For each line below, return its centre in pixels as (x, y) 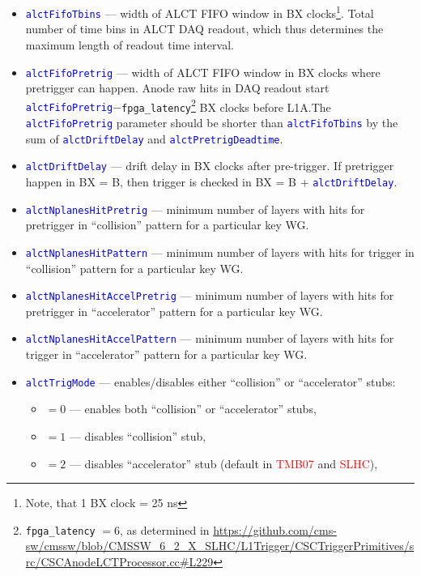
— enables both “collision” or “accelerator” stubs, (193, 409)
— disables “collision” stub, (138, 435)
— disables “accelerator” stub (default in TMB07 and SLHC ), (223, 463)
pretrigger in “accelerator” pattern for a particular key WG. (174, 311)
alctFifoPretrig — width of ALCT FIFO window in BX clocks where (203, 72)
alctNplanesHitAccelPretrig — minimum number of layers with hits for (210, 295)
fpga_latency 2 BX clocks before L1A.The (226, 105)
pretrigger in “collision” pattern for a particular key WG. (167, 225)
